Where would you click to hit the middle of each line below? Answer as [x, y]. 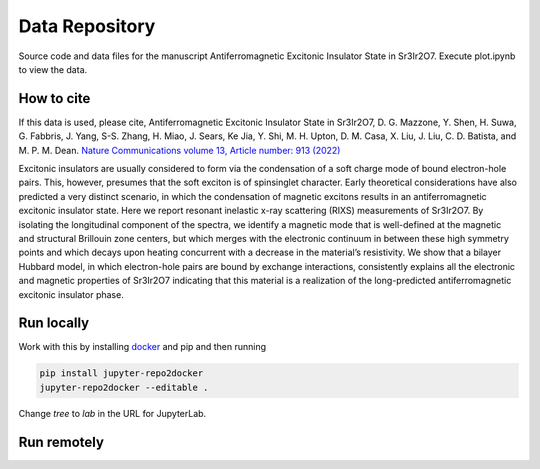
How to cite [54, 98]
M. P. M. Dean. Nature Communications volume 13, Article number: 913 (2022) [179, 150]
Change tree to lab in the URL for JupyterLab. [112, 413]
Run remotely [61, 441]
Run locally [54, 323]
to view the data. [53, 69]
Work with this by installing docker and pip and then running [142, 347]
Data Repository [87, 26]
